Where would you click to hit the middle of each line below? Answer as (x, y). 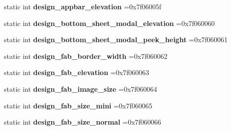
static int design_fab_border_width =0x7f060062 (86, 56)
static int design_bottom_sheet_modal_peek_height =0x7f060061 (116, 39)
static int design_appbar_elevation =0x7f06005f (83, 6)
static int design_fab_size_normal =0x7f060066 (83, 122)
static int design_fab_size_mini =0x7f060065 (78, 105)
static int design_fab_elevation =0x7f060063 (77, 72)
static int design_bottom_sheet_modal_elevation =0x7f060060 (109, 23)
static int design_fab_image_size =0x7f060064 (81, 89)
